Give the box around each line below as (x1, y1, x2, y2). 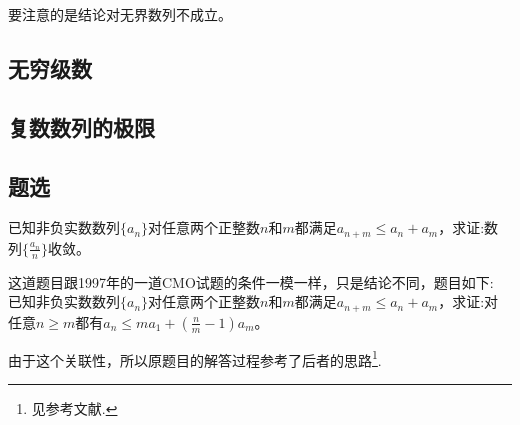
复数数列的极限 (8, 111, 155, 142)
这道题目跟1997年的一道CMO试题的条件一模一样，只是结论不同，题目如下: (8, 271, 494, 292)
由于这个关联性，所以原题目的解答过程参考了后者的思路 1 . (8, 346, 382, 370)
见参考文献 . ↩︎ (31, 397, 118, 418)
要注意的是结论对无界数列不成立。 (8, 4, 232, 24)
